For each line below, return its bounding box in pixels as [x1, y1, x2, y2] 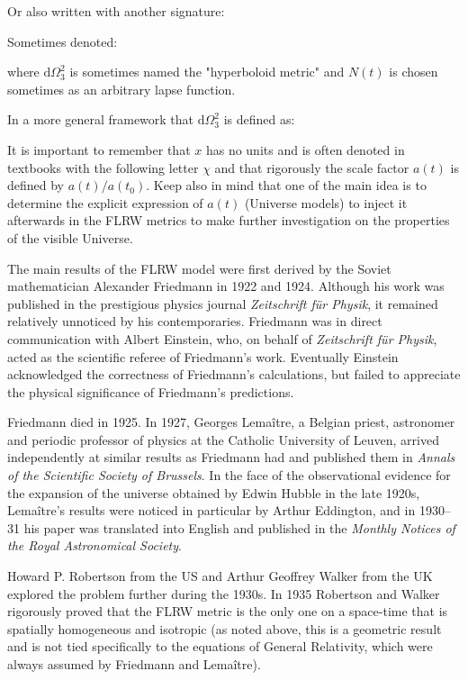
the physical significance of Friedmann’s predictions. [7, 382, 294, 401]
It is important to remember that [7, 140, 191, 159]
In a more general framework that [7, 110, 194, 129]
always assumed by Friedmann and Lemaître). [7, 655, 261, 673]
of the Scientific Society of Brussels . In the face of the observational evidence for [7, 466, 451, 485]
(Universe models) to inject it [244, 193, 408, 212]
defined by [7, 176, 65, 195]
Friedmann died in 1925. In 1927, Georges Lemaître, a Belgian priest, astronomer [7, 413, 455, 431]
